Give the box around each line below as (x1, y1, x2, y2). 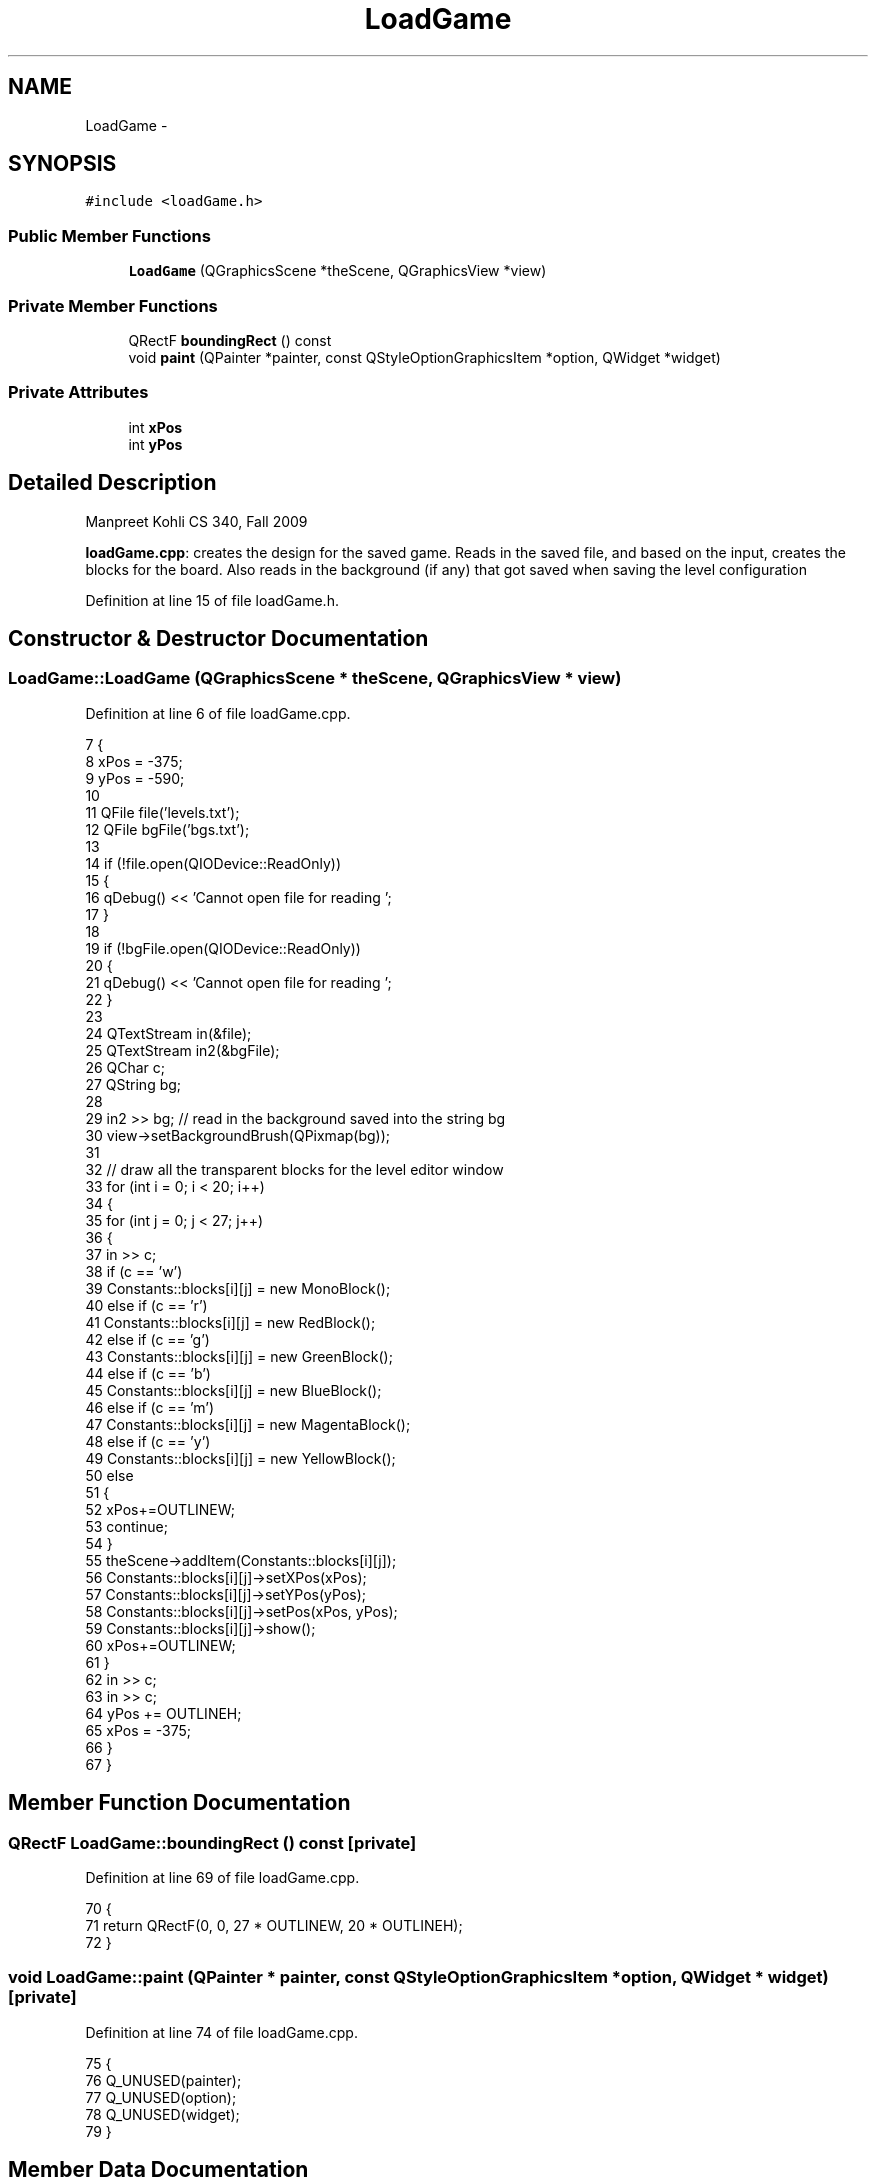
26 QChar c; (85, 1058, 166, 1076)
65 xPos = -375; (85, 1721, 191, 1739)
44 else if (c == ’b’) (85, 1364, 211, 1382)
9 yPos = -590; (85, 769, 185, 787)
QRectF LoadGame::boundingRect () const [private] (8, 1832, 417, 1853)
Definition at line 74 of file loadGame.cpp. (85, 2023, 358, 2041)
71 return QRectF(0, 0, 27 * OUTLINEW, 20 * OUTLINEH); (85, 1916, 463, 1934)
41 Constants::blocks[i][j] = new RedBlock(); (85, 1313, 376, 1331)
